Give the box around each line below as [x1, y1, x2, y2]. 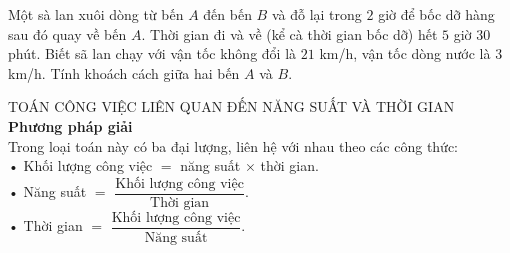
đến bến [203, 4, 252, 24]
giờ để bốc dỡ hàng [378, 4, 495, 24]
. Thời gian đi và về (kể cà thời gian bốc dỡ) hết [141, 23, 438, 44]
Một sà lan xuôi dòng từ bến [8, 4, 184, 24]
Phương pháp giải [8, 115, 133, 136]
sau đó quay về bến [8, 23, 127, 44]
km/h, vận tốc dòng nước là [319, 43, 491, 64]
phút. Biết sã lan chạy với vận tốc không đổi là [8, 43, 297, 64]
